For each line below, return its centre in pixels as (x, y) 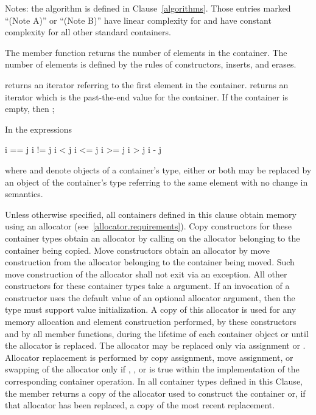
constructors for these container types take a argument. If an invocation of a (147, 286)
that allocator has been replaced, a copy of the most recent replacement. (140, 405)
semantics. (24, 194)
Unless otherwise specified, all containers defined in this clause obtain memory (151, 214)
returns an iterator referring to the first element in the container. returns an (147, 84)
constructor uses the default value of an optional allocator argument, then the (150, 297)
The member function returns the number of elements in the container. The (146, 52)
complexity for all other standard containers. (88, 32)
